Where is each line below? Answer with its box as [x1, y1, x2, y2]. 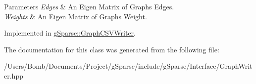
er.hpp [4, 70, 23, 81]
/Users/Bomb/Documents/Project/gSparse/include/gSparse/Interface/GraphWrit [4, 61, 253, 71]
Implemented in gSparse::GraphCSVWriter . [4, 28, 136, 38]
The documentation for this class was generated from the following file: [4, 44, 219, 54]
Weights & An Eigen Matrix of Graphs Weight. [4, 11, 147, 21]
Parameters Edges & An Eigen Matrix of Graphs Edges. [4, 1, 174, 11]
